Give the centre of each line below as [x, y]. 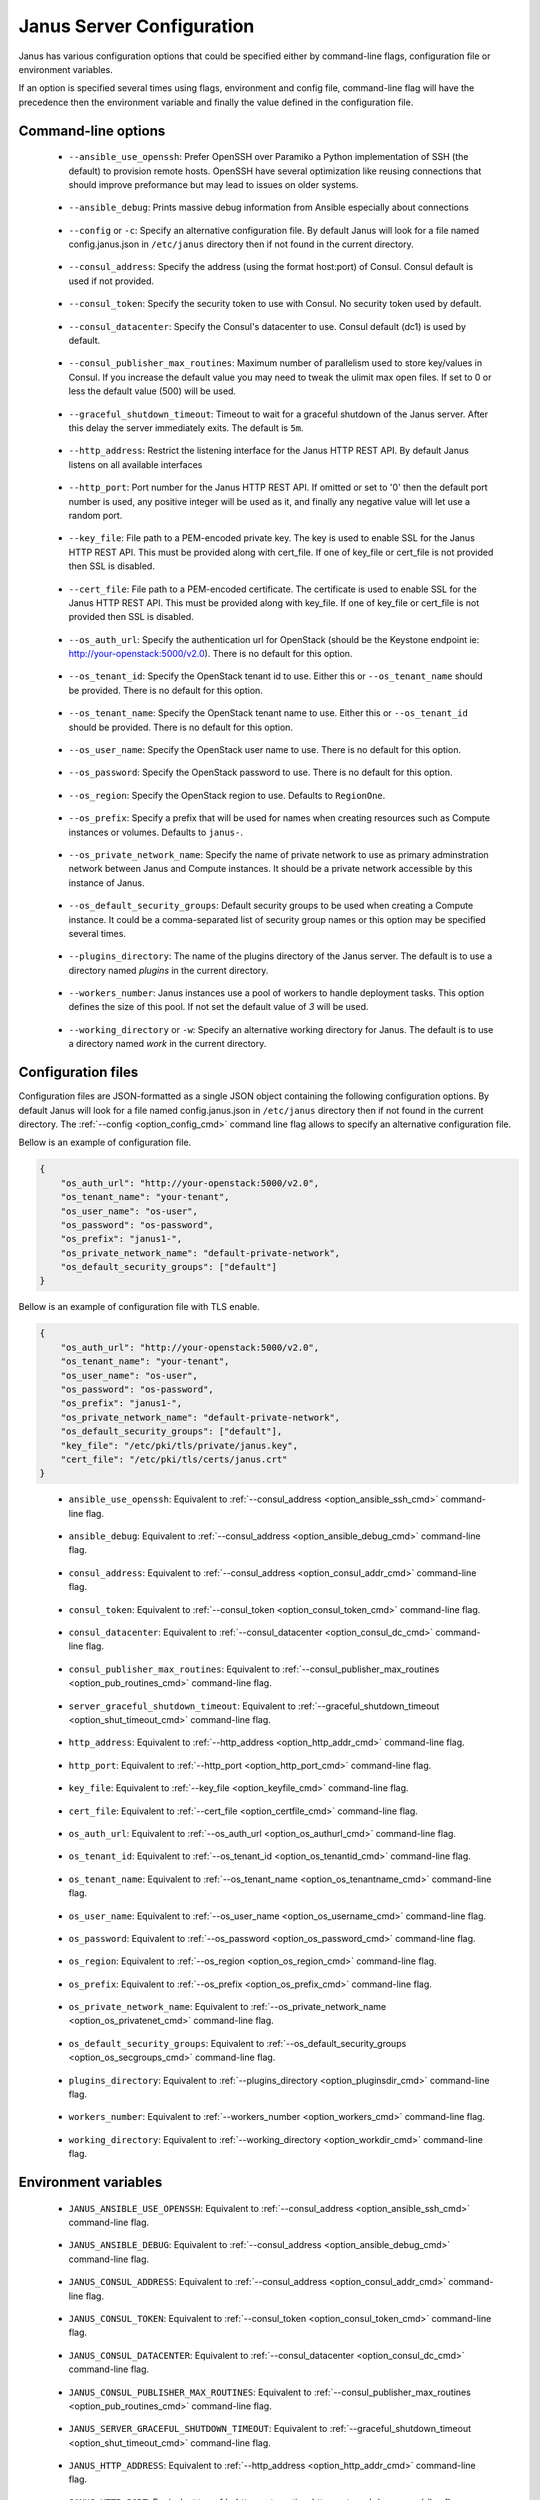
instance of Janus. [106, 882]
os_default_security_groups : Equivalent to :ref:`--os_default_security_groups [237, 2043]
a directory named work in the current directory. [167, 1044]
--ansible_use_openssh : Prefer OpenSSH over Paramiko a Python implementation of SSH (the [268, 157]
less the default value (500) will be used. [152, 391]
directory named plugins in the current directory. [168, 970]
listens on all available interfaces [135, 464]
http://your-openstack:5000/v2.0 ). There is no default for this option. [210, 654]
